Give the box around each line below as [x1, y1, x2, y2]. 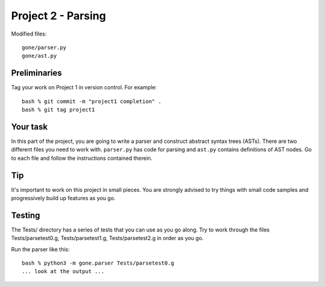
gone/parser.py [22, 44, 67, 51]
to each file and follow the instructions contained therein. [11, 154, 153, 162]
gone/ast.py [22, 52, 57, 60]
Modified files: [11, 30, 47, 37]
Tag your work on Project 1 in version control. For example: [11, 84, 157, 91]
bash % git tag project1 [22, 106, 95, 113]
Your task [11, 121, 48, 132]
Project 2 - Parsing [11, 9, 107, 22]
